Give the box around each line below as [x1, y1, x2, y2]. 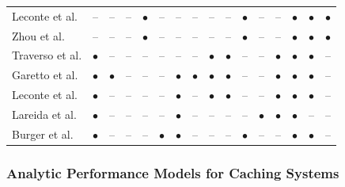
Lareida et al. [12, 105, 77, 122]
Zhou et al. [12, 27, 65, 44]
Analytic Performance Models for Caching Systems [6, 162, 339, 182]
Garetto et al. [12, 67, 78, 83]
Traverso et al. [12, 47, 82, 63]
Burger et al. [12, 125, 74, 142]
